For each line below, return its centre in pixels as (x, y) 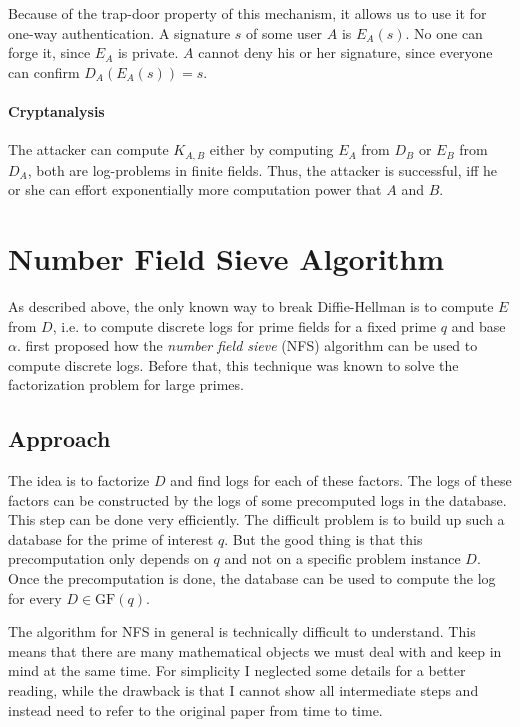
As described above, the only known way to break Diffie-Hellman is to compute (251, 305)
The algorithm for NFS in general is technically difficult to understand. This (242, 631)
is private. (148, 52)
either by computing (271, 149)
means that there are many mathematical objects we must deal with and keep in (255, 650)
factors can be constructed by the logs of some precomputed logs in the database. (257, 499)
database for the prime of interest (111, 538)
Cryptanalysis (56, 110)
